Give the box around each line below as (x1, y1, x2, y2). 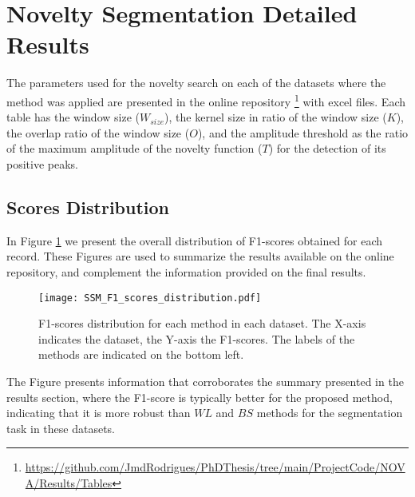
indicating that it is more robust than (6, 404, 191, 421)
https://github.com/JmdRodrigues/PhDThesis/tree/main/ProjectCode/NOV (25, 459, 405, 475)
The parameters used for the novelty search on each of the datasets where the (6, 74, 386, 91)
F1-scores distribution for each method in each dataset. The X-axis (38, 315, 366, 332)
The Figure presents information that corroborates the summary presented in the (6, 372, 404, 389)
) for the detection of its (268, 140, 386, 157)
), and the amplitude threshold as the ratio (197, 124, 409, 141)
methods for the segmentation (256, 404, 403, 421)
